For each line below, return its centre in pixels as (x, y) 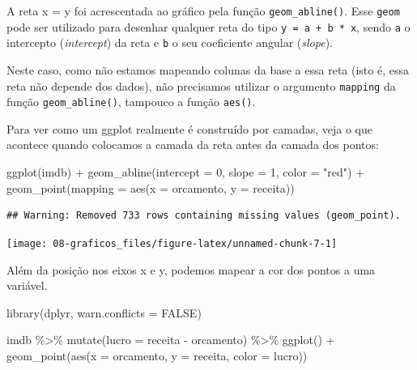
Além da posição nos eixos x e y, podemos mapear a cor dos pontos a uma (191, 269)
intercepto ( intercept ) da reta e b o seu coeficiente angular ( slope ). (170, 43)
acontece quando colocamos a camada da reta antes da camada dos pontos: (193, 145)
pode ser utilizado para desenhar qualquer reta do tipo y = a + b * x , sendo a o (208, 26)
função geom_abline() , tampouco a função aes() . (131, 102)
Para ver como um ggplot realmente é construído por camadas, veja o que (190, 128)
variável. (27, 285)
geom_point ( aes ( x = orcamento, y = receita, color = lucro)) (157, 355)
